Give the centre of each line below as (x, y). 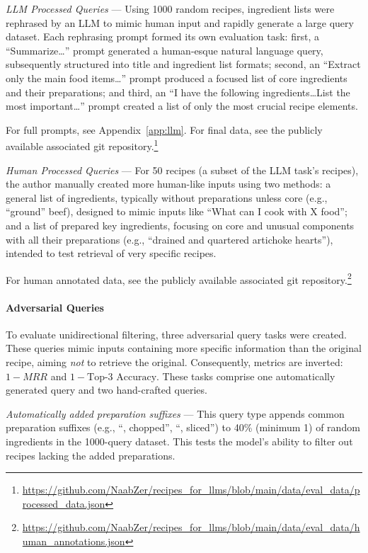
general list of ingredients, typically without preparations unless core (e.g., (167, 197)
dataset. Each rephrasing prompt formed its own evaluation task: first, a (162, 36)
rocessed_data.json (64, 503)
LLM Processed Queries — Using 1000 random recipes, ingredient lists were (170, 8)
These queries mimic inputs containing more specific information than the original (184, 348)
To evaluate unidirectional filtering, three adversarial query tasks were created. (176, 334)
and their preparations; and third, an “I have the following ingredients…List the (178, 92)
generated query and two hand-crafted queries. (107, 390)
